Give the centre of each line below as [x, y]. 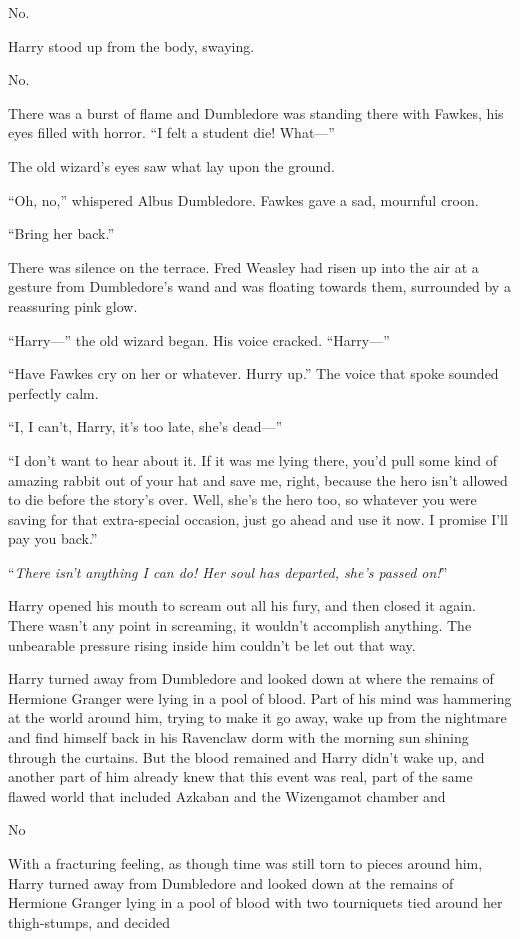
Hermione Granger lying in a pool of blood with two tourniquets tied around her [255, 902]
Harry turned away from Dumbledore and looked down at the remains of [231, 882]
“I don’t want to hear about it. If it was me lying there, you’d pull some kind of [253, 459]
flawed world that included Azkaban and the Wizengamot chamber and [227, 795]
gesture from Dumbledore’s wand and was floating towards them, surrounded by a [259, 286]
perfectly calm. [53, 392]
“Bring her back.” [61, 233]
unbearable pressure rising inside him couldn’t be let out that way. [212, 644]
